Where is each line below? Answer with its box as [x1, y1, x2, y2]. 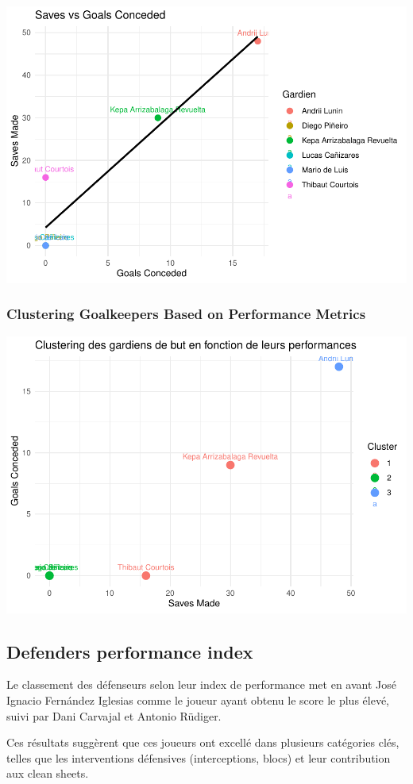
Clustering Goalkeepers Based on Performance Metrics [6, 304, 366, 324]
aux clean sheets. [6, 765, 89, 782]
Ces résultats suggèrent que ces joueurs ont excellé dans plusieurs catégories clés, [6, 734, 399, 751]
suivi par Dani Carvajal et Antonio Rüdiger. [6, 707, 222, 724]
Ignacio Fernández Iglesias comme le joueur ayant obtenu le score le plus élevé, [6, 692, 389, 709]
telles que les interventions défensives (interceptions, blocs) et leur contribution [6, 749, 391, 766]
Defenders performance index [6, 639, 253, 663]
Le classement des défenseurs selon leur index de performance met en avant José [6, 676, 396, 693]
